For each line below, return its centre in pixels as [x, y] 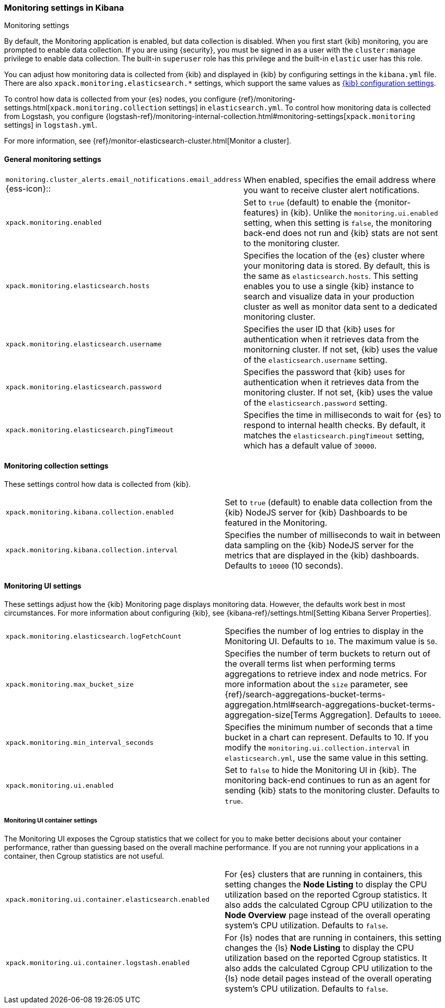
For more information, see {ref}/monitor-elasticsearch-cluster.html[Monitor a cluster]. [148, 141]
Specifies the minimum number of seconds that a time [329, 727]
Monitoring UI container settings [51, 821]
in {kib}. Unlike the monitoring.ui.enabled [360, 212]
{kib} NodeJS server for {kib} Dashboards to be [316, 512]
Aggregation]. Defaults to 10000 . [380, 715]
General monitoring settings [53, 159]
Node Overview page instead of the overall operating [328, 915]
